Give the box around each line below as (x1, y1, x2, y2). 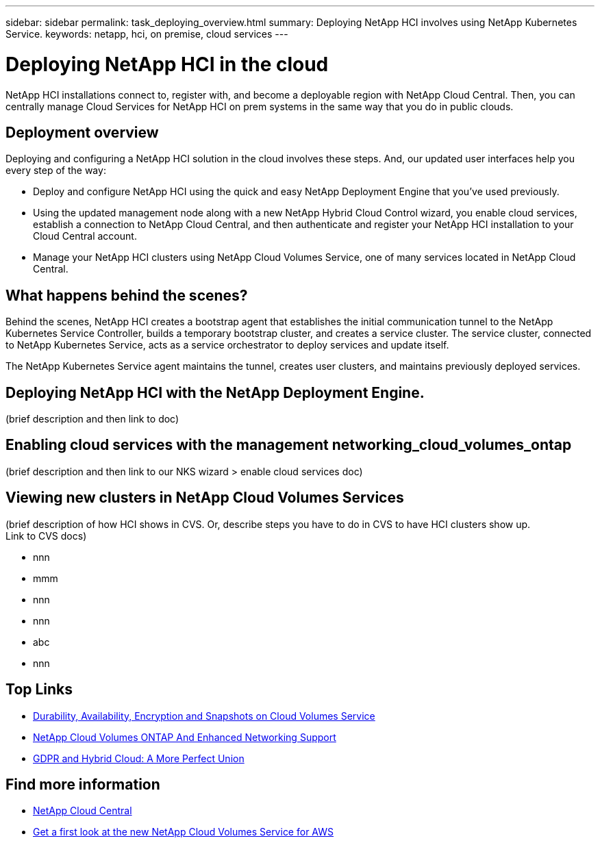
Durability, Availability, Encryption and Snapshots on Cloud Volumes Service (33, 709, 375, 722)
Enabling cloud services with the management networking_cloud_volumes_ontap (5, 436, 572, 454)
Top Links (5, 681, 73, 699)
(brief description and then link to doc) (5, 413, 179, 425)
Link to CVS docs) (5, 529, 87, 542)
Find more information (5, 775, 160, 793)
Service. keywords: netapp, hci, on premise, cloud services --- (5, 28, 288, 40)
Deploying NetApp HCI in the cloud (5, 52, 329, 76)
